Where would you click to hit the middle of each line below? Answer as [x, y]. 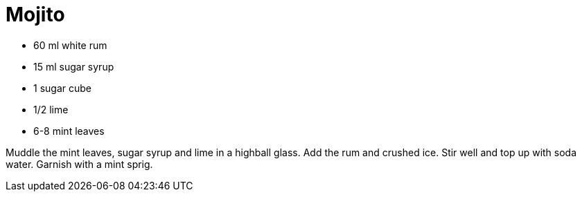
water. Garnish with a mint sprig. [79, 164]
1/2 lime [51, 109]
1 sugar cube [62, 88]
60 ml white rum [70, 45]
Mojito [35, 15]
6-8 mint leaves [69, 131]
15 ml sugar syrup [74, 66]
